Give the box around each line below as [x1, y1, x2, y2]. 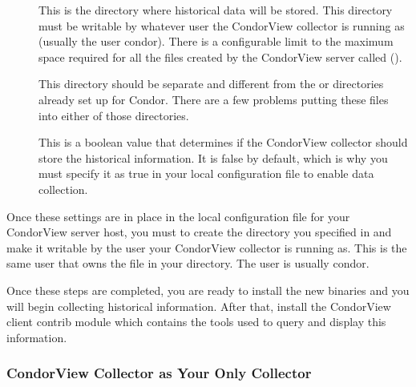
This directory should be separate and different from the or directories [38, 75, 384, 92]
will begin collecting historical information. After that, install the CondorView [6, 297, 391, 314]
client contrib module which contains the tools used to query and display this [6, 313, 386, 330]
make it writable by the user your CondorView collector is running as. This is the [6, 239, 407, 256]
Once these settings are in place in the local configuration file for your [6, 208, 350, 224]
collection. [38, 180, 88, 197]
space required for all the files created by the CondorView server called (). [38, 48, 402, 65]
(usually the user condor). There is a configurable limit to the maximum [38, 33, 394, 50]
